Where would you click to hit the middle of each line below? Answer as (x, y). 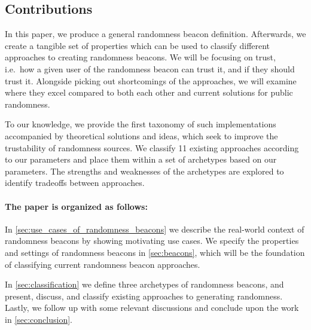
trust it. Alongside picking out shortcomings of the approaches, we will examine (151, 80)
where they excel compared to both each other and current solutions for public (149, 92)
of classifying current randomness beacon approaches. (103, 264)
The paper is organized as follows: (76, 206)
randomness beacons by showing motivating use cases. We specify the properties (152, 241)
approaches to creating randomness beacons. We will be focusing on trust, (140, 57)
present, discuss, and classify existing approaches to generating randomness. (144, 296)
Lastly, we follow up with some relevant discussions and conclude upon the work (152, 308)
